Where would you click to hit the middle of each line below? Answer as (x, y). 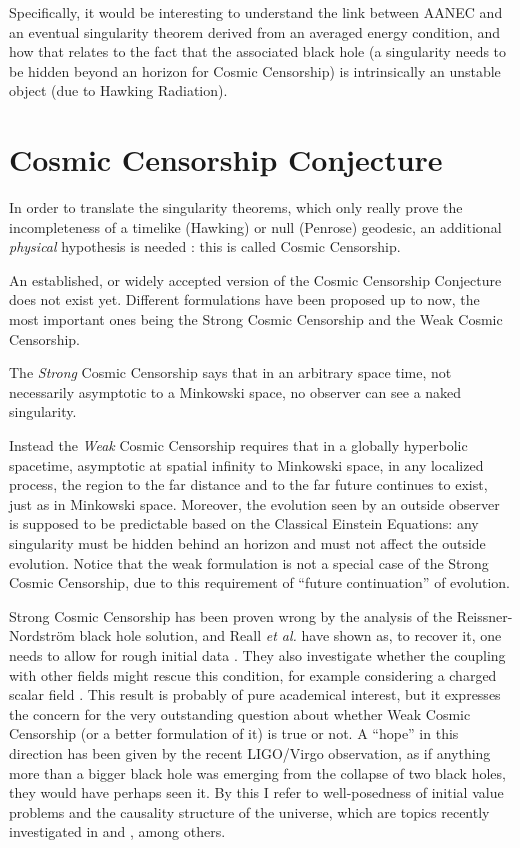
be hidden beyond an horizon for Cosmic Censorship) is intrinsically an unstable (255, 70)
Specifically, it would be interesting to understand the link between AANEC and (256, 12)
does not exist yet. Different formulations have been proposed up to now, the (244, 299)
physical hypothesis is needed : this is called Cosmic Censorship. (205, 246)
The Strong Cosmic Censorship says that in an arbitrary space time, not (230, 372)
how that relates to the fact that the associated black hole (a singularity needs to (258, 51)
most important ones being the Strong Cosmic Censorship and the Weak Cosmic (256, 319)
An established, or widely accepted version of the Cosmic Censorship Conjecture (255, 279)
